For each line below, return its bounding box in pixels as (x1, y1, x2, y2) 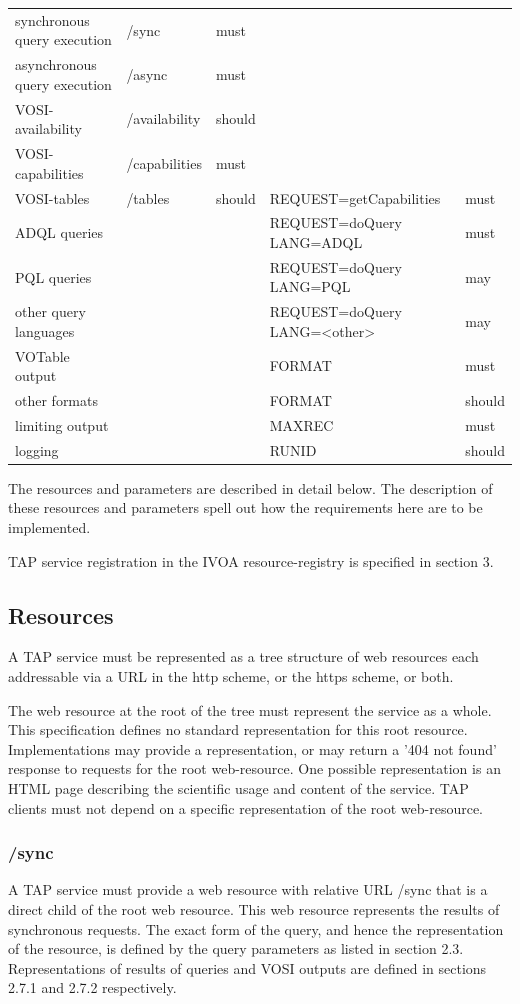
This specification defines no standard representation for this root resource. (8, 719, 468, 740)
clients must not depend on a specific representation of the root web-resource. (8, 797, 483, 818)
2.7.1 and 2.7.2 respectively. (8, 977, 177, 998)
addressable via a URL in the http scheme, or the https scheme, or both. (8, 666, 454, 687)
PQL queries (15, 266, 92, 287)
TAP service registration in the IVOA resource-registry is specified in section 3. (8, 550, 494, 571)
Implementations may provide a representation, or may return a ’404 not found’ (8, 738, 497, 759)
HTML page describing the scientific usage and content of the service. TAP (8, 778, 469, 799)
